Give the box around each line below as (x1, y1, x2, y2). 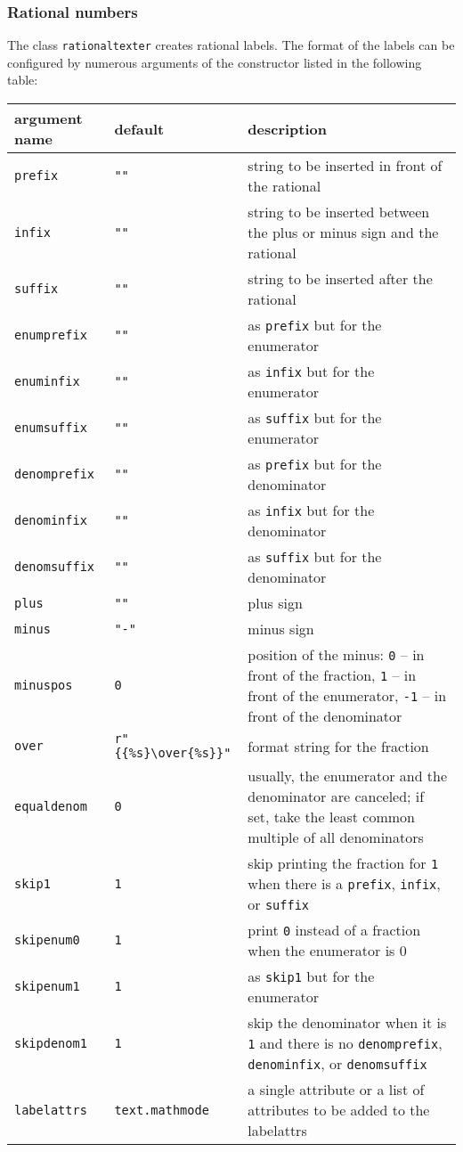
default (114, 118, 165, 139)
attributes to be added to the (248, 1099, 430, 1121)
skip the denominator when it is (248, 1012, 447, 1034)
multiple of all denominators (248, 827, 424, 848)
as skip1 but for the (248, 966, 375, 987)
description (248, 118, 328, 139)
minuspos (14, 678, 73, 693)
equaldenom (14, 799, 87, 814)
